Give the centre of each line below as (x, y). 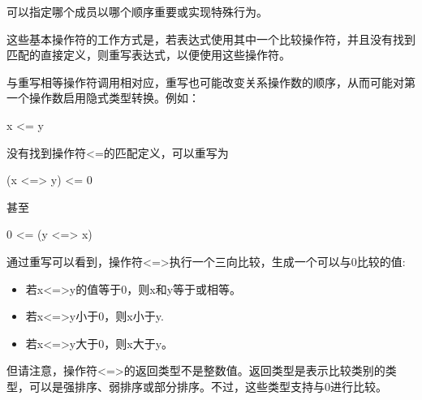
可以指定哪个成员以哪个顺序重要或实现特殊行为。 (137, 11)
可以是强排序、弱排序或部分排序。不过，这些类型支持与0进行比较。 (208, 386)
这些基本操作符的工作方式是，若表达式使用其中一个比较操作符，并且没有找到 (211, 39)
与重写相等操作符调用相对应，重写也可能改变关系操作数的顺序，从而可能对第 (211, 82)
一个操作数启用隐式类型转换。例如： (103, 98)
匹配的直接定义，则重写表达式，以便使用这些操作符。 (149, 55)
